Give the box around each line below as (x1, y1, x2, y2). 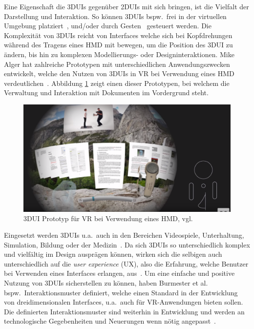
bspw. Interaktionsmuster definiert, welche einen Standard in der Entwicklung (4, 287, 238, 297)
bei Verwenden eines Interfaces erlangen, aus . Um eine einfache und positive (4, 268, 235, 278)
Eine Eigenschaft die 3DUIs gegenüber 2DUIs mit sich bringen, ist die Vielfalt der (4, 1, 249, 11)
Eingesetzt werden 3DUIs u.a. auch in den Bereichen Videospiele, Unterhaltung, (4, 229, 244, 240)
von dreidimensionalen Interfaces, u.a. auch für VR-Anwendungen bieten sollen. (4, 297, 243, 307)
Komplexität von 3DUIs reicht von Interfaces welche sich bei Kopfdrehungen (4, 30, 233, 40)
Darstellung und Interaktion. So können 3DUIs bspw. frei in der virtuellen (4, 11, 227, 21)
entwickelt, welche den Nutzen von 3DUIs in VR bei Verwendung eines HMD (4, 68, 234, 79)
